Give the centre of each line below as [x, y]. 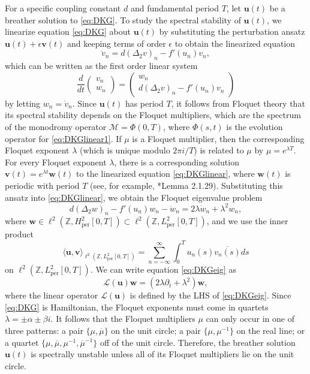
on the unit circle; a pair [156, 331]
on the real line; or [271, 331]
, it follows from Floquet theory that [238, 103]
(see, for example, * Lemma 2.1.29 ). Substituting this [186, 185]
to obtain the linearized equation [235, 43]
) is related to [219, 150]
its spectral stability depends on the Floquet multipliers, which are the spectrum [153, 115]
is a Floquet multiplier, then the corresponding [218, 138]
